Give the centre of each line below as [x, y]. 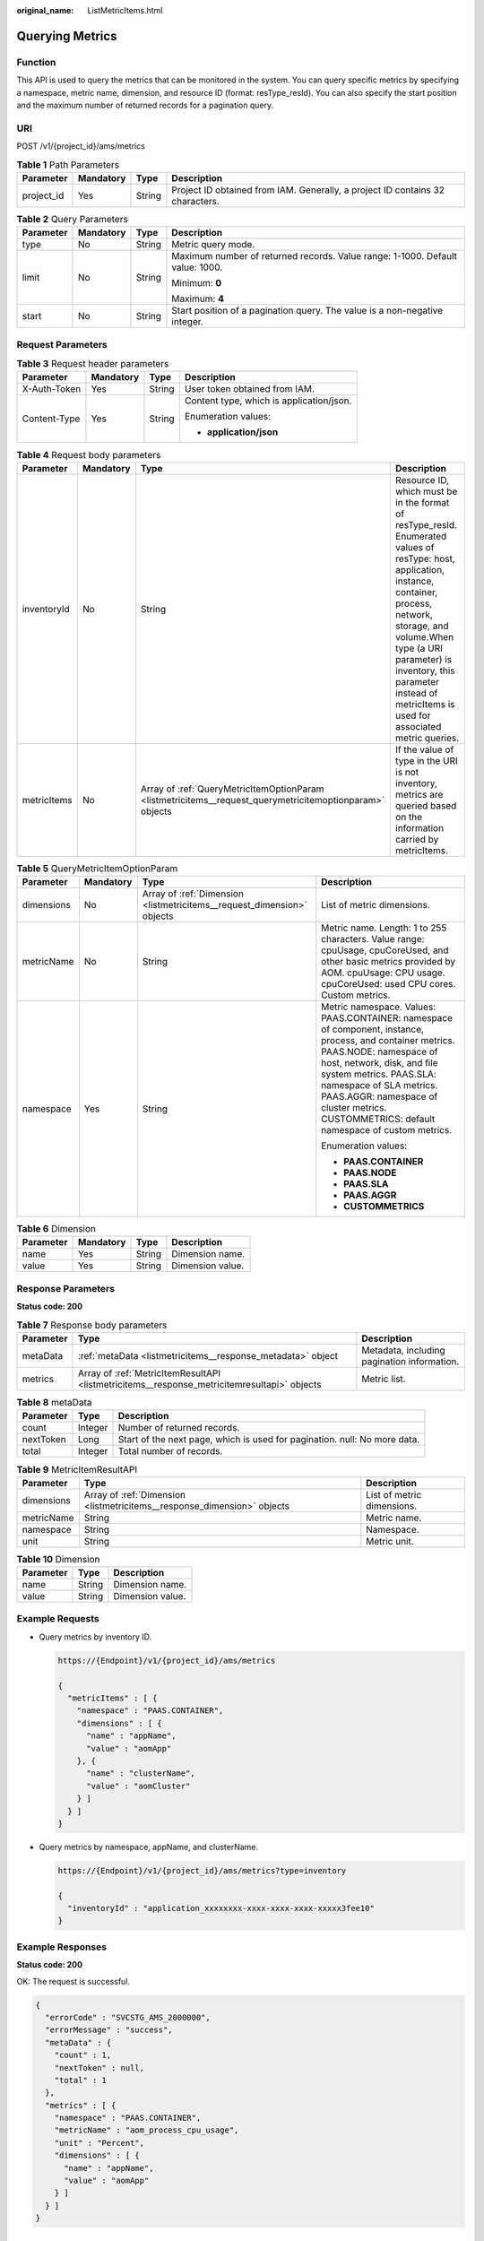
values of [415, 547]
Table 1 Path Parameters [68, 164]
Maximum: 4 [198, 299]
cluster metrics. [354, 1108]
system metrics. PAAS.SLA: [379, 1074]
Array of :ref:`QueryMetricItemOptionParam [232, 789]
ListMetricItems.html [125, 10]
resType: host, [426, 558]
